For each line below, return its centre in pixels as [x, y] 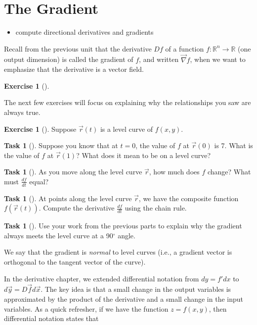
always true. [22, 112]
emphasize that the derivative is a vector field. [74, 69]
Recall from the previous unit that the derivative [78, 48]
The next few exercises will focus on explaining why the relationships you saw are [128, 102]
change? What [229, 172]
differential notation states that [51, 318]
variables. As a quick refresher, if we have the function [86, 308]
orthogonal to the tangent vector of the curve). [75, 262]
